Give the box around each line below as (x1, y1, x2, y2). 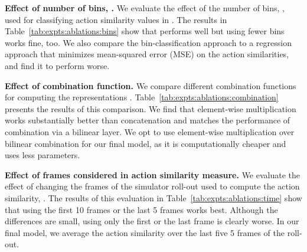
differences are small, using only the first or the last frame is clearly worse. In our (5, 215, 299, 227)
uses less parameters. (5, 149, 80, 161)
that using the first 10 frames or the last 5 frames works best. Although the (5, 203, 278, 215)
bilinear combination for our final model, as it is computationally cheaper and (5, 137, 286, 149)
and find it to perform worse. (5, 59, 110, 71)
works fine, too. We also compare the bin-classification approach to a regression (5, 36, 292, 48)
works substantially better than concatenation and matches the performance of (5, 114, 290, 126)
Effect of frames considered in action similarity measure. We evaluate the (5, 168, 301, 181)
